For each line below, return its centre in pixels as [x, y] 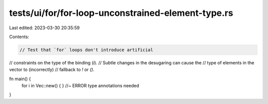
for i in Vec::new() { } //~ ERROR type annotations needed [80, 86]
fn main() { [20, 79]
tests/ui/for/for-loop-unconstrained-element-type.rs [121, 13]
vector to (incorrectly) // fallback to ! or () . [52, 70]
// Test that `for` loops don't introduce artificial [86, 50]
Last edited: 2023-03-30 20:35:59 [44, 28]
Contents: [19, 37]
